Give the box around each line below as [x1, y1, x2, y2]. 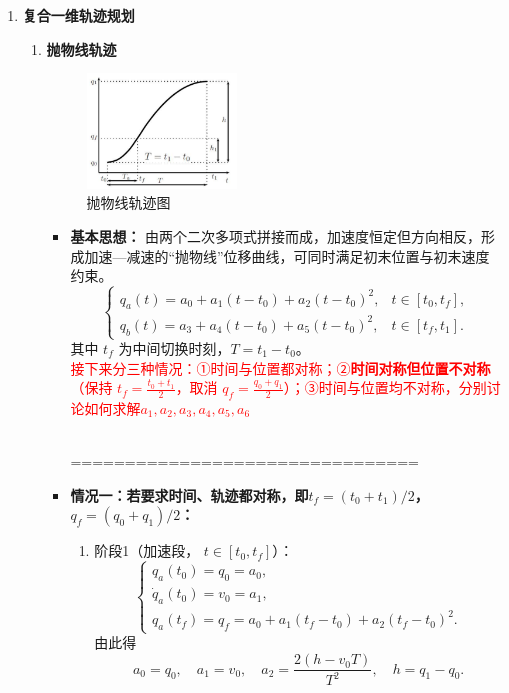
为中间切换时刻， [118, 338, 231, 359]
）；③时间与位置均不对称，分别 [283, 377, 487, 398]
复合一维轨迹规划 [22, 5, 135, 25]
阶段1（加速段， [94, 540, 200, 561]
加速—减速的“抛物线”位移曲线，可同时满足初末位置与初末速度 [84, 245, 490, 266]
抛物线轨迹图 [86, 192, 171, 213]
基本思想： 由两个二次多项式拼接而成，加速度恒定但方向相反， [70, 226, 482, 247]
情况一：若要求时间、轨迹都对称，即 [70, 484, 309, 505]
